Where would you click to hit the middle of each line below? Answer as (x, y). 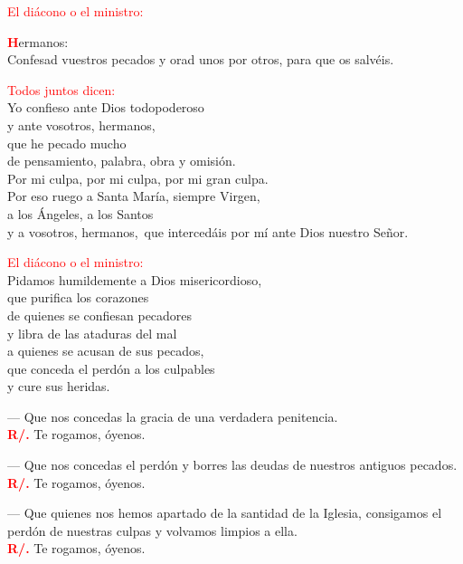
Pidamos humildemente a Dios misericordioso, (135, 279)
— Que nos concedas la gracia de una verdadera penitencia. (173, 416)
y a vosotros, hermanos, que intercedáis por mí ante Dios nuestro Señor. (208, 231)
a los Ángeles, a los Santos (80, 213)
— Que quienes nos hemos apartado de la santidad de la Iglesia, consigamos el (225, 513)
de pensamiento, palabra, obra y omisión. (122, 161)
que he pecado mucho (67, 143)
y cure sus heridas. (59, 386)
